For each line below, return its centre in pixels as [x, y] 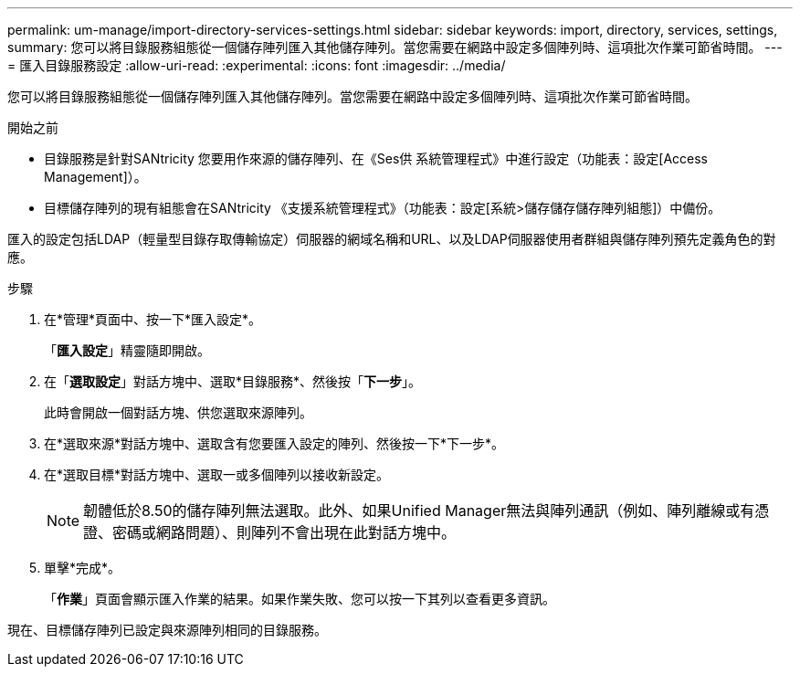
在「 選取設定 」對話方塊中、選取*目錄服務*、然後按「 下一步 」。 [233, 381]
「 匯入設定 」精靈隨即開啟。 [127, 350]
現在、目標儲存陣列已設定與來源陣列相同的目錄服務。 [167, 630]
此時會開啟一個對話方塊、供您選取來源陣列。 [178, 412]
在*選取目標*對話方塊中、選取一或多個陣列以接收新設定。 [217, 474]
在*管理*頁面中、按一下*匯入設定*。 [153, 319]
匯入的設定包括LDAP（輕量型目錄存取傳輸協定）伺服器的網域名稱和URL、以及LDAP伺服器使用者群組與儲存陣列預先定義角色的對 [392, 239]
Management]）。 [95, 177]
